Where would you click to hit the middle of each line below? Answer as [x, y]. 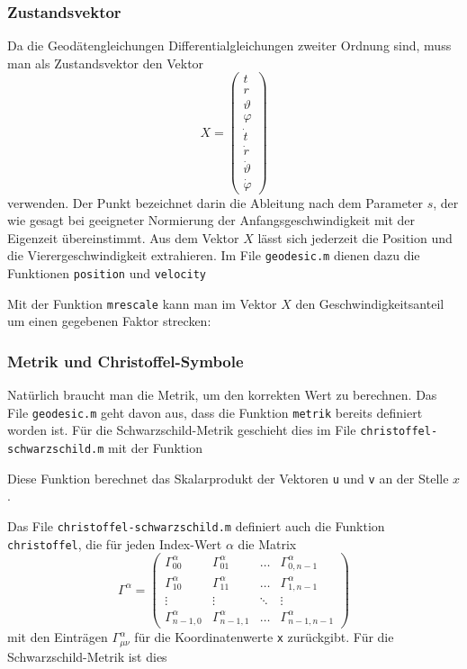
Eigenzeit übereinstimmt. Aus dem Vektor [123, 237]
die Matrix [267, 543]
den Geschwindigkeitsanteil [370, 303]
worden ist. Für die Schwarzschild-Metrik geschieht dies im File [182, 430]
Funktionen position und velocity [107, 273]
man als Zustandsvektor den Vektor [106, 63]
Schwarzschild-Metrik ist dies [87, 656]
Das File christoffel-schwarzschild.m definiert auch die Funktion [196, 525]
